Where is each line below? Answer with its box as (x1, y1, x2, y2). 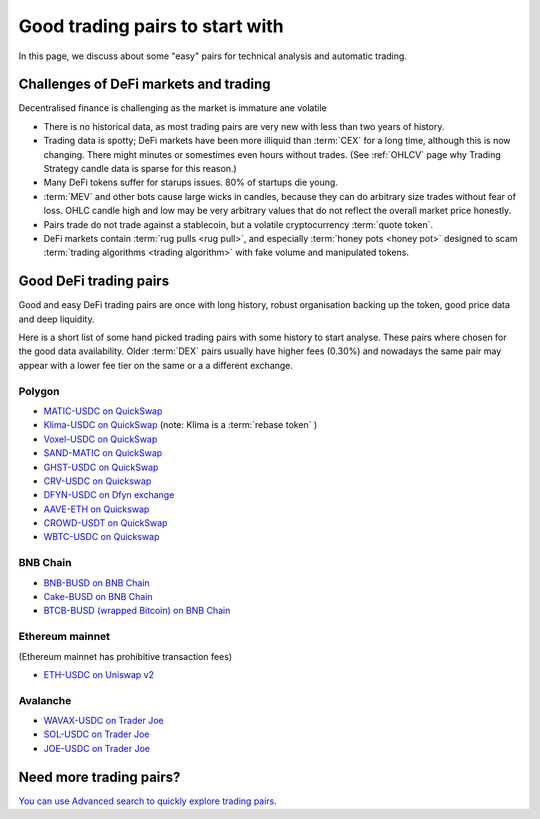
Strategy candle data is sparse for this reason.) (43, 163, 237, 175)
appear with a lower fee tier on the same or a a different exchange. (18, 359, 294, 371)
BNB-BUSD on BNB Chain (43, 576, 150, 589)
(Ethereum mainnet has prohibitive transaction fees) (18, 650, 233, 662)
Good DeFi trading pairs (18, 273, 170, 290)
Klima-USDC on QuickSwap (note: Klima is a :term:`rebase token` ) (43, 419, 318, 431)
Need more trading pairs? (18, 768, 181, 785)
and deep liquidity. (18, 313, 95, 325)
